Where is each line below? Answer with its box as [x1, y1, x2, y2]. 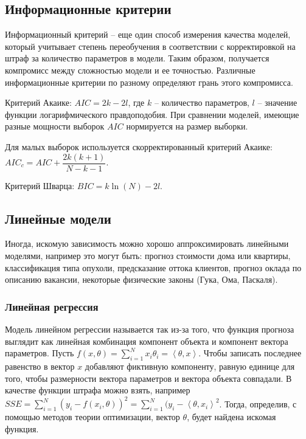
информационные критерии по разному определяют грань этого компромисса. [5, 75, 293, 88]
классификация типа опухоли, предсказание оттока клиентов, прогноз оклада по [5, 261, 302, 274]
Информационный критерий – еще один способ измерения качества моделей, [5, 28, 291, 41]
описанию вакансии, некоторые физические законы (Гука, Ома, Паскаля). [5, 273, 278, 286]
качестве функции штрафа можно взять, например [5, 384, 190, 396]
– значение [257, 96, 297, 109]
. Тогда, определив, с [219, 397, 297, 410]
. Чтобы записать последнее [198, 347, 302, 359]
